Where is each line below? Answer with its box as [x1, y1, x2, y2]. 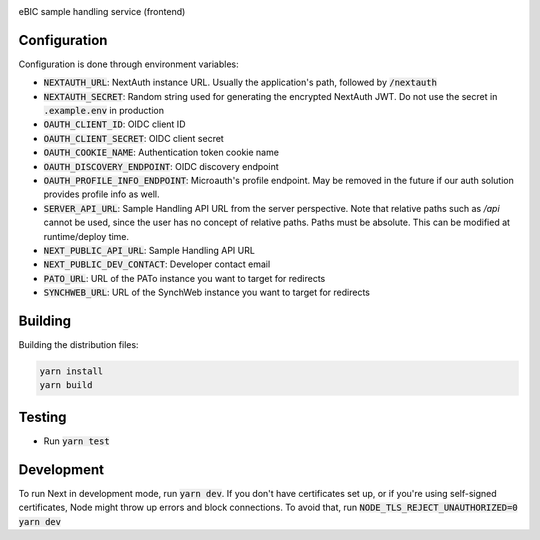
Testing [18, 408, 67, 425]
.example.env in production [43, 105, 165, 117]
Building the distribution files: [18, 339, 139, 351]
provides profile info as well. [43, 188, 160, 200]
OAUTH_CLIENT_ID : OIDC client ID [43, 118, 186, 130]
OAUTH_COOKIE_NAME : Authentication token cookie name [43, 146, 280, 159]
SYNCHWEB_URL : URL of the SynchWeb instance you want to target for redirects [43, 286, 370, 299]
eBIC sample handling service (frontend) [18, 6, 186, 17]
